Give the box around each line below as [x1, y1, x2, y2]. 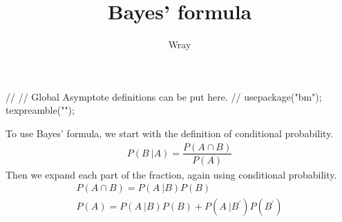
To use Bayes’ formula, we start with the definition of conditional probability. [6, 125, 334, 140]
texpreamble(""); [6, 103, 75, 117]
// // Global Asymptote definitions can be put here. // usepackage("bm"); [6, 89, 322, 103]
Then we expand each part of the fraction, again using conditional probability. [6, 167, 337, 181]
